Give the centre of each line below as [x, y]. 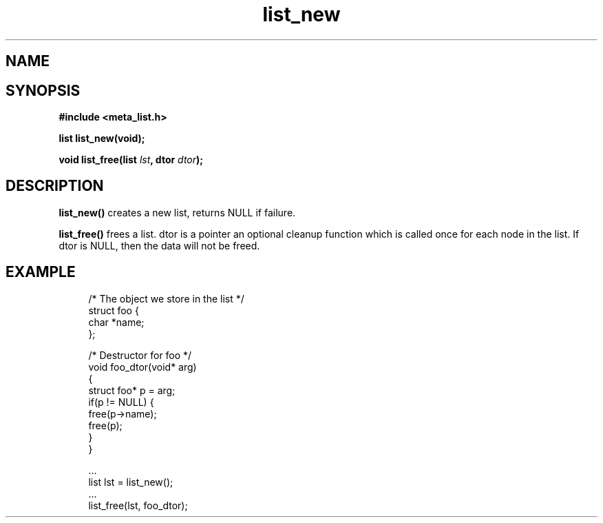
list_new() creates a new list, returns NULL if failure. [177, 212]
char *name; [116, 322]
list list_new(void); [102, 139]
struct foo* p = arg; [132, 390]
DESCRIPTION [55, 186]
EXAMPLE [41, 272]
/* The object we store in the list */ [166, 298]
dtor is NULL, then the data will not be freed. [159, 245]
